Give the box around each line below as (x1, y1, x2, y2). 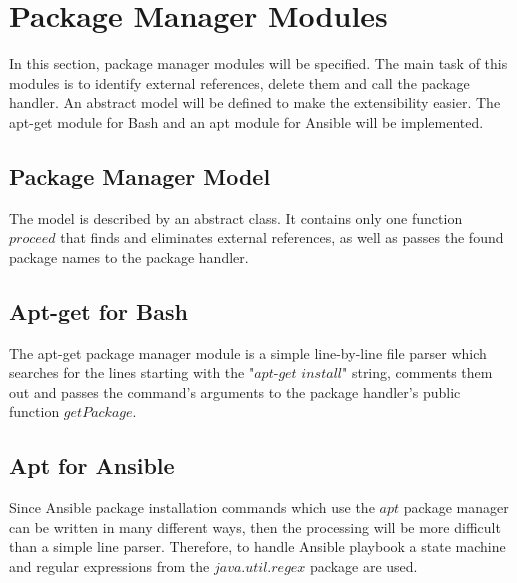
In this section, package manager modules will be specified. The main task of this (9, 53, 508, 74)
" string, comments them (342, 362, 493, 383)
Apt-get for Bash (9, 295, 188, 326)
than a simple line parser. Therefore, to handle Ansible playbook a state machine (9, 536, 506, 557)
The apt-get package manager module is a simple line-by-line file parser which (9, 342, 487, 363)
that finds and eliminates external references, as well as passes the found (60, 227, 504, 248)
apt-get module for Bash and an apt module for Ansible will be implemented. (9, 111, 484, 132)
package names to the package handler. (9, 246, 249, 267)
